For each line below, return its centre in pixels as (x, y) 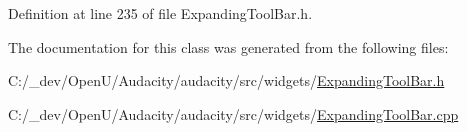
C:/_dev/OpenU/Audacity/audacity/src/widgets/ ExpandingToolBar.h (226, 80)
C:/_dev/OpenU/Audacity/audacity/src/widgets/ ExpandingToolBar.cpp (233, 113)
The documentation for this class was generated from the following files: (228, 46)
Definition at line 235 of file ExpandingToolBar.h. (160, 13)
